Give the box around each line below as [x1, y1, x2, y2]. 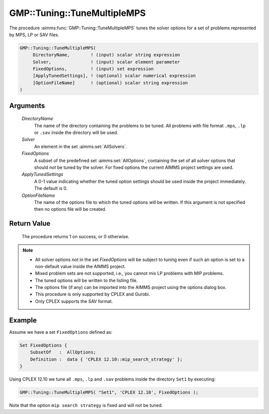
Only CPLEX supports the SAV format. [35, 298, 113, 304]
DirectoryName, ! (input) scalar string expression [32, 52, 180, 58]
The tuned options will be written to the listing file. [35, 277, 138, 283]
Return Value [9, 219, 51, 228]
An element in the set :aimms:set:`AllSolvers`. [34, 143, 127, 149]
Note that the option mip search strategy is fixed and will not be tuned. [9, 402, 163, 408]
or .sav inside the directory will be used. [34, 130, 119, 136]
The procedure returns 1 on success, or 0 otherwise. [21, 233, 130, 239]
